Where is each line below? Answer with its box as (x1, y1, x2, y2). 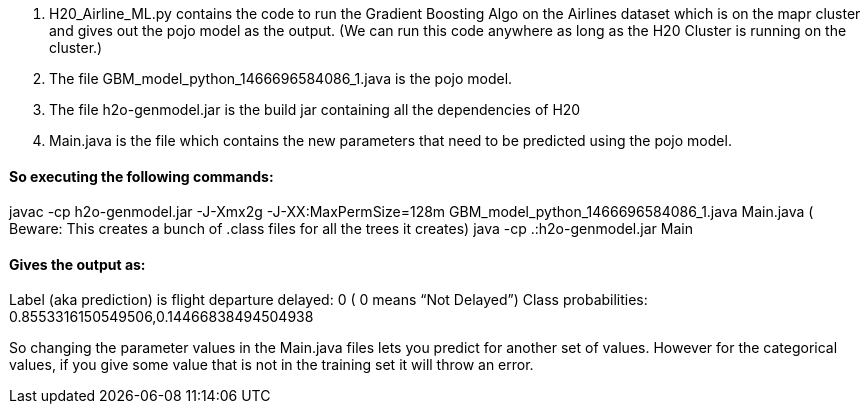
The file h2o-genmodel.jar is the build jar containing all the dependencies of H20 (49, 101, 581, 118)
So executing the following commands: (9, 167, 274, 185)
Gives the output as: (9, 255, 146, 273)
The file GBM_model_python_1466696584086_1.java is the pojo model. (49, 70, 513, 87)
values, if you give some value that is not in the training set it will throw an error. (9, 356, 534, 374)
